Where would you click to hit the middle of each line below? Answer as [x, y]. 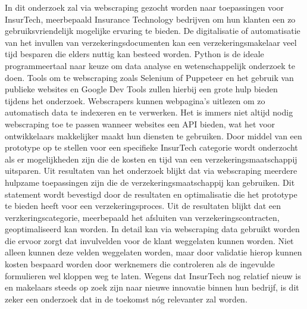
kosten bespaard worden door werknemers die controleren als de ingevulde [140, 264]
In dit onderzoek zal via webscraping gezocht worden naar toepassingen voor [145, 7]
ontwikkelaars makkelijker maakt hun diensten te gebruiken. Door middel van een [153, 135]
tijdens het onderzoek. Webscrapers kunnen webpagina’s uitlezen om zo [135, 100]
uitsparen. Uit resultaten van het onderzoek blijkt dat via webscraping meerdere [151, 171]
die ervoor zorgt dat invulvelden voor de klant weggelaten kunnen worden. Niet [149, 240]
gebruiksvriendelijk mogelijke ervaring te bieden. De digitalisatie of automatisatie [153, 31]
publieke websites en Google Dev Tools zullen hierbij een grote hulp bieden [141, 89]
